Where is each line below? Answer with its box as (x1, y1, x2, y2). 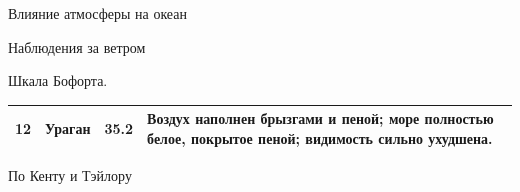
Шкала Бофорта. (8, 70, 108, 91)
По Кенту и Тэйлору (8, 164, 132, 185)
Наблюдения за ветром (8, 36, 146, 57)
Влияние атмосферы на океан (8, 3, 187, 23)
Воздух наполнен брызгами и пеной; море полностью (147, 108, 494, 129)
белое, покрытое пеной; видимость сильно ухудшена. (147, 127, 493, 148)
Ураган (45, 118, 91, 139)
